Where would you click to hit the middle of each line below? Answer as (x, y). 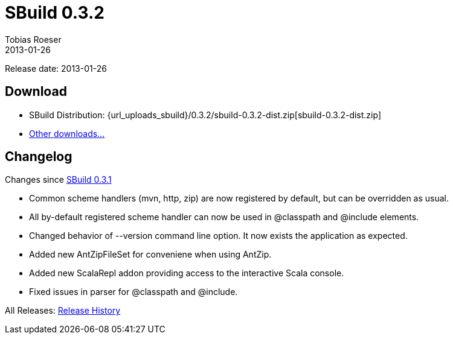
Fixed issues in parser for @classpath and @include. (133, 292)
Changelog (39, 157)
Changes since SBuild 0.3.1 (58, 180)
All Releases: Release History (63, 311)
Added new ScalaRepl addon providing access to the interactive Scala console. (187, 273)
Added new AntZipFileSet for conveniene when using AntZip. (150, 255)
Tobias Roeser (33, 39)
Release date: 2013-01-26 (56, 68)
